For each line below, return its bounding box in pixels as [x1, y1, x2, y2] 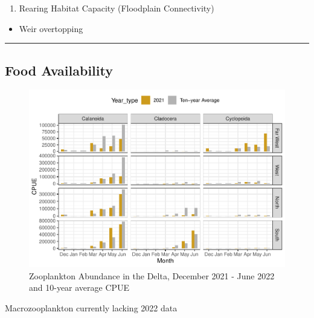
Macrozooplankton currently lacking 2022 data [5, 301, 178, 314]
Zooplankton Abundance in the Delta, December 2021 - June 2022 [29, 269, 275, 282]
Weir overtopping [19, 22, 83, 34]
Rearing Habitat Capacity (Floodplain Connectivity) [19, 2, 214, 14]
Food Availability [5, 60, 113, 79]
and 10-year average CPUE [29, 281, 130, 294]
